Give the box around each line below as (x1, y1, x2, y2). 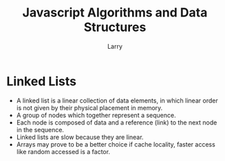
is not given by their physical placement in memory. (16, 103, 163, 111)
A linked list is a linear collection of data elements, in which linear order (16, 96, 218, 105)
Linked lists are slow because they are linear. (16, 133, 144, 141)
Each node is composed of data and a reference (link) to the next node (16, 118, 217, 127)
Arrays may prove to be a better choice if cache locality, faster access (16, 140, 216, 149)
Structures (83, 19, 147, 35)
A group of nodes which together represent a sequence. (16, 111, 176, 119)
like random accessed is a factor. (16, 147, 111, 155)
